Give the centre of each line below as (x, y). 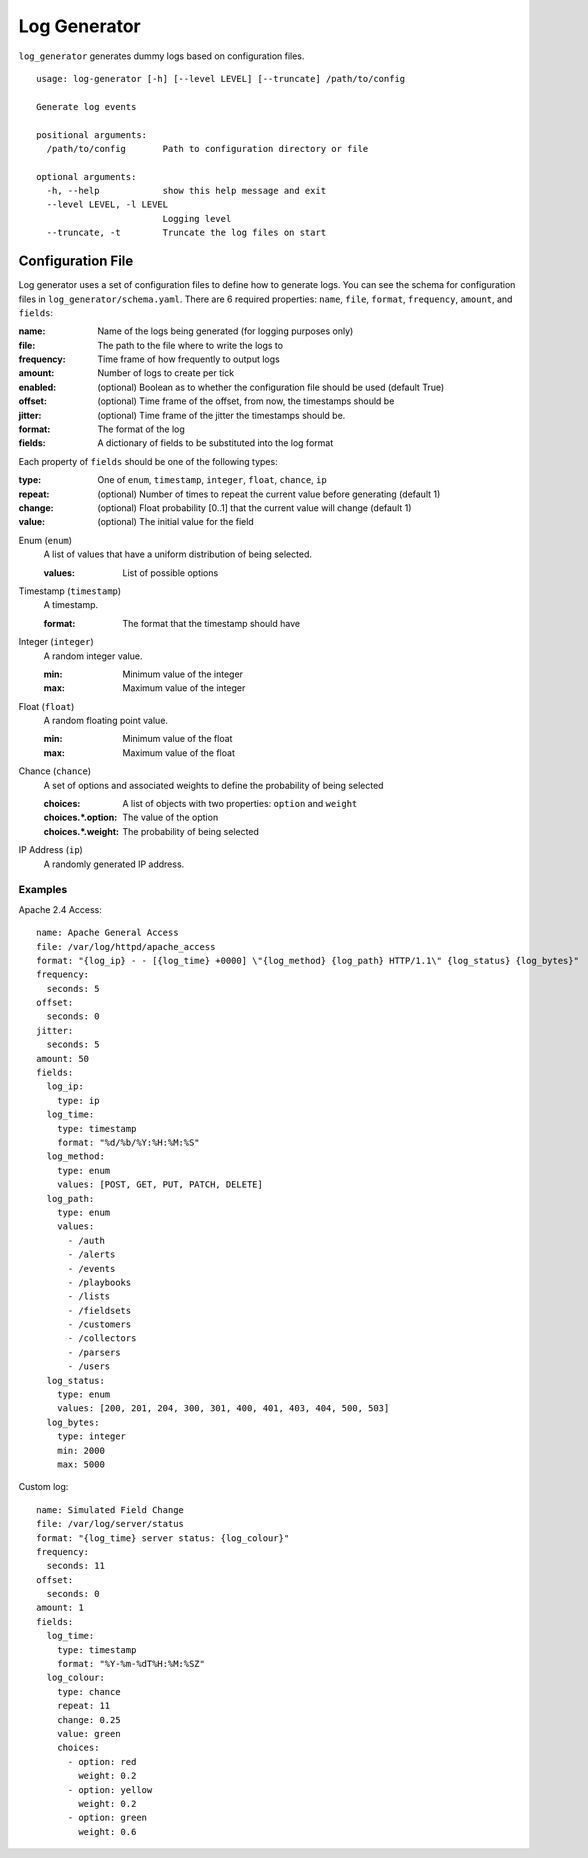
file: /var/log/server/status (110, 1524)
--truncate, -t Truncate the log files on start (186, 233)
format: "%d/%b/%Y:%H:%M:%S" (128, 1142)
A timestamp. (71, 605)
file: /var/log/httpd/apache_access (126, 946)
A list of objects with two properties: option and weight (240, 804)
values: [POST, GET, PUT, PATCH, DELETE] (160, 1184)
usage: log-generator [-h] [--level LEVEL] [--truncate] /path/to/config (221, 78)
